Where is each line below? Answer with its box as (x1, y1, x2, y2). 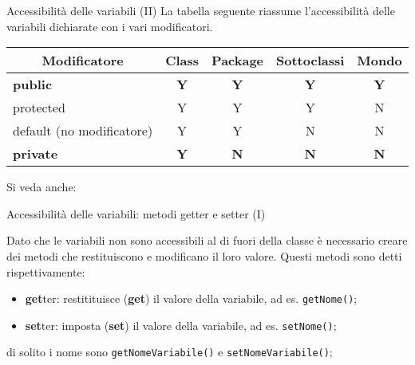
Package (211, 51, 264, 70)
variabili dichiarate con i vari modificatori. (6, 18, 213, 34)
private (13, 144, 58, 163)
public (13, 75, 53, 94)
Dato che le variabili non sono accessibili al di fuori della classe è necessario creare (6, 232, 408, 249)
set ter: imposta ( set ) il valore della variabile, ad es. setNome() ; (25, 316, 337, 333)
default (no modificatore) (13, 121, 153, 140)
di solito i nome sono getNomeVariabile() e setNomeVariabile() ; (6, 343, 333, 360)
